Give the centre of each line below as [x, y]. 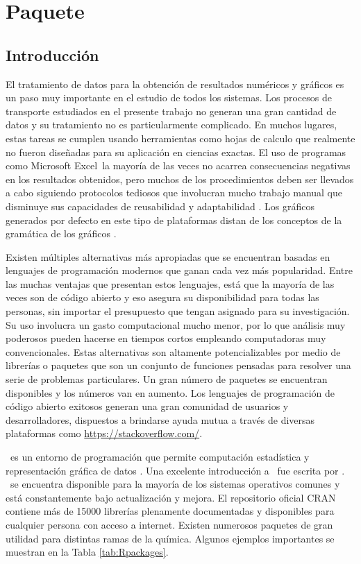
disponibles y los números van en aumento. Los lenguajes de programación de [170, 392]
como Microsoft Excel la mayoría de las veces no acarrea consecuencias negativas [178, 165]
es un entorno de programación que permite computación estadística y [160, 457]
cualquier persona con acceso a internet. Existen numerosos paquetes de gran [169, 524]
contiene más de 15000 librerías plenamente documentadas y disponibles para [170, 511]
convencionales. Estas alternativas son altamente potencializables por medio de [173, 351]
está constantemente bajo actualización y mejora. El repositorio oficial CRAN [171, 497]
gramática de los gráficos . [61, 233]
